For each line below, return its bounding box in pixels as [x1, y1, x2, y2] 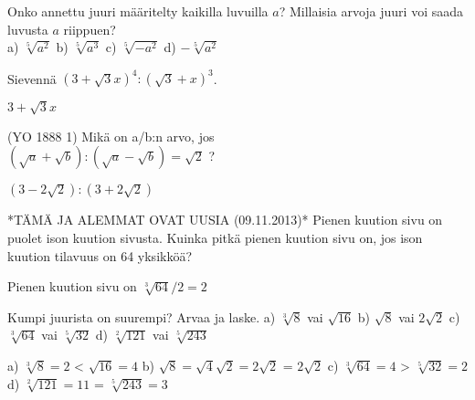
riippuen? [63, 19, 116, 38]
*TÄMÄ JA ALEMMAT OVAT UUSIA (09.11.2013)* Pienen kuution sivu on [7, 210, 443, 229]
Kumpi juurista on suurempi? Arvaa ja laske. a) [7, 307, 276, 326]
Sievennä [7, 68, 57, 88]
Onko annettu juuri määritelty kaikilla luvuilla [7, 2, 269, 20]
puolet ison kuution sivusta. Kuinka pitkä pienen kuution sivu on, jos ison [7, 228, 423, 247]
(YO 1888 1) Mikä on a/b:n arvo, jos [7, 126, 215, 145]
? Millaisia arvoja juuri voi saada [279, 2, 463, 20]
